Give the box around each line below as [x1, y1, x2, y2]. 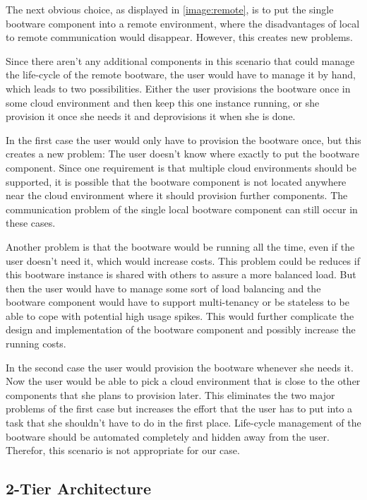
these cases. [6, 215, 56, 230]
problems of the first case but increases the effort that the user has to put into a [6, 401, 353, 416]
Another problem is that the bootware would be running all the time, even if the [6, 239, 355, 254]
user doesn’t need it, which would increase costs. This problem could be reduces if [6, 253, 360, 268]
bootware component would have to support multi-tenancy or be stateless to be [6, 294, 349, 309]
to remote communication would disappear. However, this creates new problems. [6, 30, 354, 44]
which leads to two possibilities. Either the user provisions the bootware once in [6, 81, 351, 95]
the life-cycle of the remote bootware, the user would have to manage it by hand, [6, 67, 356, 82]
